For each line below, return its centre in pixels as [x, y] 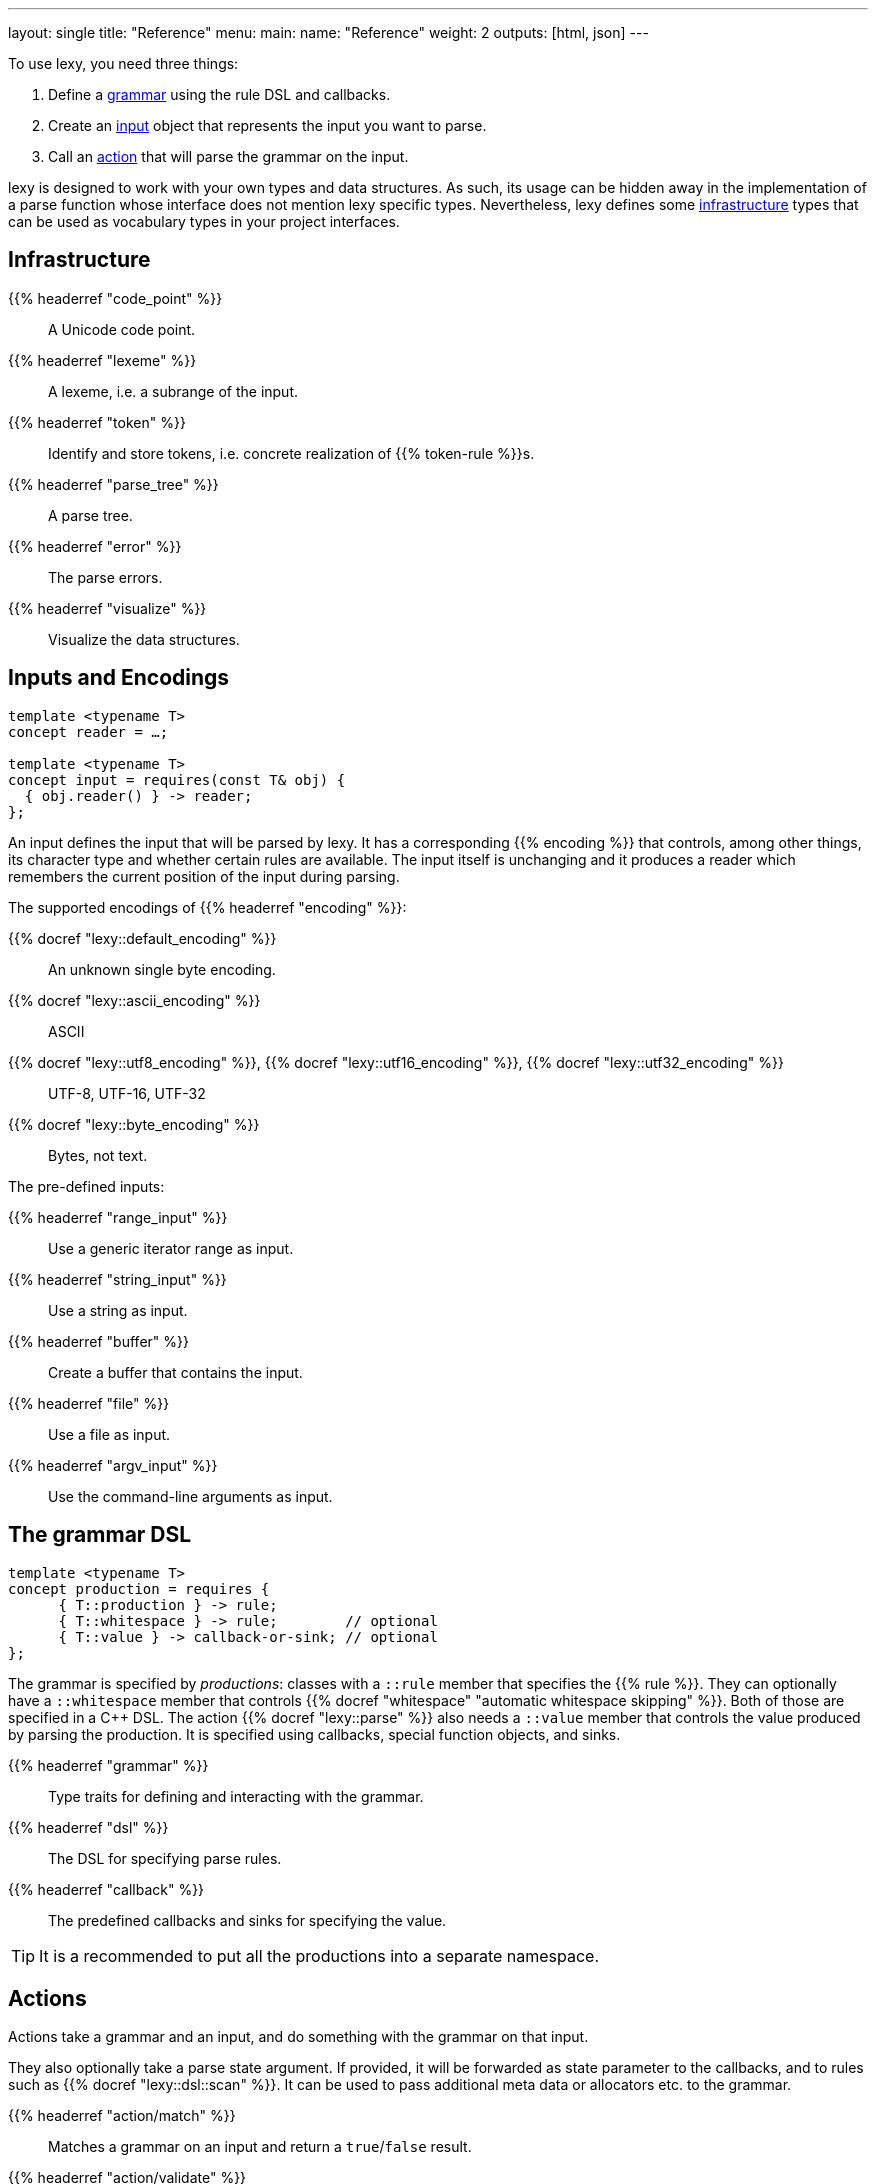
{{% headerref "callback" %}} [106, 1889]
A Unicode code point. [122, 329]
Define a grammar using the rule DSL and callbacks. [219, 94]
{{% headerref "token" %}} [97, 422]
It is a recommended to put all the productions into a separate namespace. [319, 1955]
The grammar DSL [100, 1535]
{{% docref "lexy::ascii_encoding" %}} [134, 1000]
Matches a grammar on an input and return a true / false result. [260, 2147]
